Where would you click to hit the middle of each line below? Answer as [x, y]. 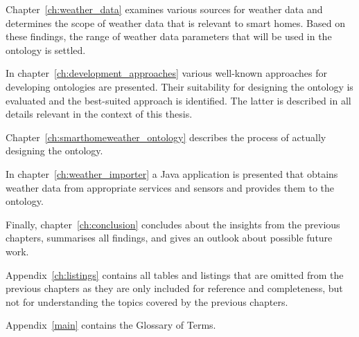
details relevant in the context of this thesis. [99, 114]
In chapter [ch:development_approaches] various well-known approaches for [167, 73]
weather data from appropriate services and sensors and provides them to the [170, 187]
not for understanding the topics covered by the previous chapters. [147, 301]
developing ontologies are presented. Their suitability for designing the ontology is [179, 86]
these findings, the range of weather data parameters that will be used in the [169, 36]
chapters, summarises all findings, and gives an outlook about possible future [169, 238]
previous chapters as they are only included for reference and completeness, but [174, 288]
